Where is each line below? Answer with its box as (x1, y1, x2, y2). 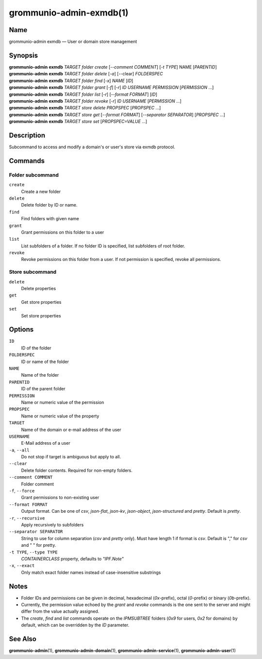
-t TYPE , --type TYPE (9, 549, 58, 555)
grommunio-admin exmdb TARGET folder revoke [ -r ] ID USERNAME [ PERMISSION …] (9, 98, 182, 104)
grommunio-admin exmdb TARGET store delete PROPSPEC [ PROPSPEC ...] (9, 105, 161, 111)
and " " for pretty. (21, 542, 56, 548)
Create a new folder (21, 189, 61, 194)
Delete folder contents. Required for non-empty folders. (21, 467, 133, 473)
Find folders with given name (21, 216, 80, 222)
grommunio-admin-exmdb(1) (9, 7, 129, 18)
